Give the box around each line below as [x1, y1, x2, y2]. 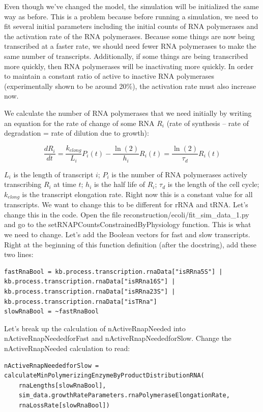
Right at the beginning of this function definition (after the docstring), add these [4, 239, 257, 249]
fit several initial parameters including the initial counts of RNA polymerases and [4, 21, 258, 31]
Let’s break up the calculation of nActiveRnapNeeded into [4, 323, 186, 333]
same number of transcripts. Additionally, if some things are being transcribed [4, 50, 248, 61]
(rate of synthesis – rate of [166, 117, 249, 128]
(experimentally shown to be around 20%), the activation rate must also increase [4, 80, 256, 91]
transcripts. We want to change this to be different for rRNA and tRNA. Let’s [4, 199, 248, 210]
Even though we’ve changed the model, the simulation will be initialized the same [4, 1, 259, 11]
